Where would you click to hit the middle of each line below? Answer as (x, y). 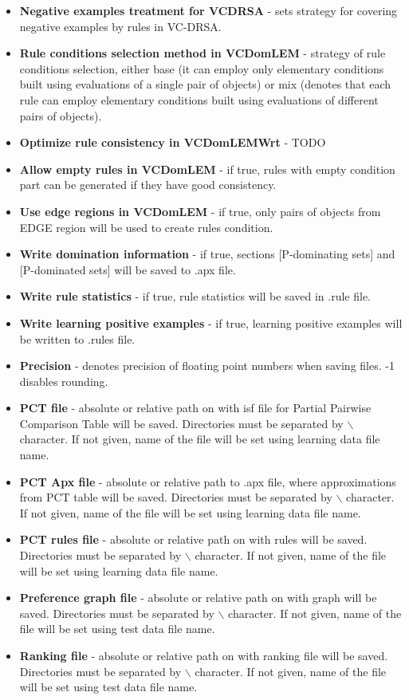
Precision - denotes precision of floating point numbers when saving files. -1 (207, 366)
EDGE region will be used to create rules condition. (146, 227)
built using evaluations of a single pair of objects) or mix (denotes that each (205, 84)
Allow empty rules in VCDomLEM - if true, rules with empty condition (207, 169)
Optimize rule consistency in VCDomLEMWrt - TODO (173, 142)
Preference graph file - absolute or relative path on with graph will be (198, 598)
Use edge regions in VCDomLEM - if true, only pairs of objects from (200, 211)
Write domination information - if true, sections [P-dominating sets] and (207, 254)
